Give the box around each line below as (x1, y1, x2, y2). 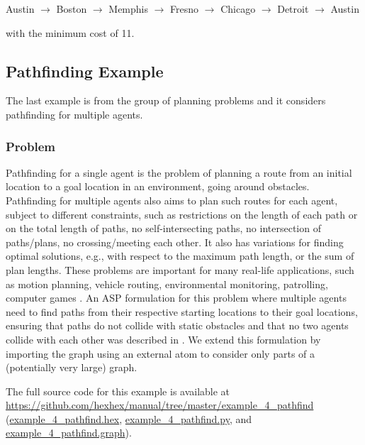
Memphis (108, 1, 149, 16)
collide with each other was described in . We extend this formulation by (6, 331, 321, 346)
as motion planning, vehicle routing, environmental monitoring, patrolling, (6, 276, 328, 291)
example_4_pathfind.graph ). (6, 425, 132, 440)
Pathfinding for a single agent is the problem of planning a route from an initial (6, 165, 352, 180)
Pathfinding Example (6, 60, 164, 82)
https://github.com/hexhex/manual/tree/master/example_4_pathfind (6, 397, 314, 412)
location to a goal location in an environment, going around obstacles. (6, 179, 310, 194)
